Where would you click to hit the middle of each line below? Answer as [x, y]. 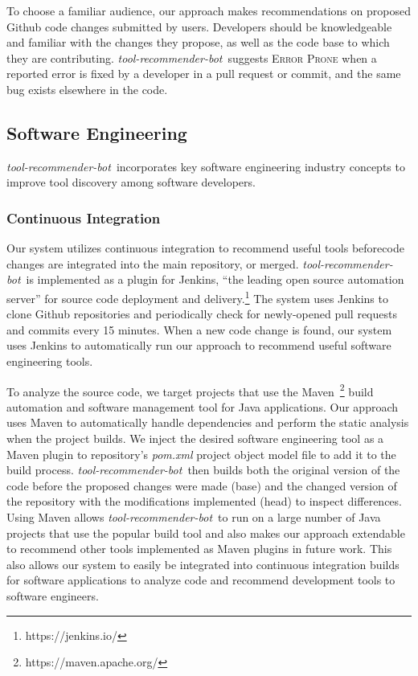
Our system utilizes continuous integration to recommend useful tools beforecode [205, 248]
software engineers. [53, 595]
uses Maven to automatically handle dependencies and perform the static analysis [208, 422]
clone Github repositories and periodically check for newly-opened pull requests [202, 314]
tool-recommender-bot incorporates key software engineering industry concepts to [206, 166]
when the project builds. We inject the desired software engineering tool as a [195, 438]
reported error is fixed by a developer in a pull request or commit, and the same [204, 74]
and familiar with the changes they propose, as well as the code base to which [198, 42]
